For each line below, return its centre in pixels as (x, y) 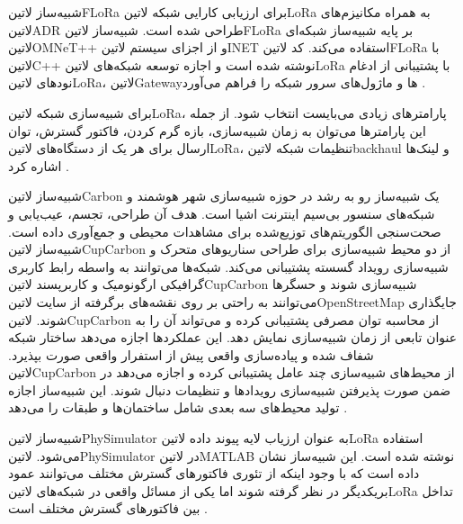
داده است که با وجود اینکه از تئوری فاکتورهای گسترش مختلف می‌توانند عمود (214, 473)
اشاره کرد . (39, 165)
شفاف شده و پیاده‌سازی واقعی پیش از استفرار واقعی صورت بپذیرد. (191, 354)
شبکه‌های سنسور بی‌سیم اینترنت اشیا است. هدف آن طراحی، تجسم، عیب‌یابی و (222, 213)
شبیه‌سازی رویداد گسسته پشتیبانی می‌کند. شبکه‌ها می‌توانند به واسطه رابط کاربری (228, 266)
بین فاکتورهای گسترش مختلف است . (108, 508)
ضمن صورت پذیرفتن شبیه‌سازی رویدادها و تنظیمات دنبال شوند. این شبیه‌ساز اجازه (230, 389)
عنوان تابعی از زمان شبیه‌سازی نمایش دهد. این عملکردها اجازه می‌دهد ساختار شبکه (233, 337)
